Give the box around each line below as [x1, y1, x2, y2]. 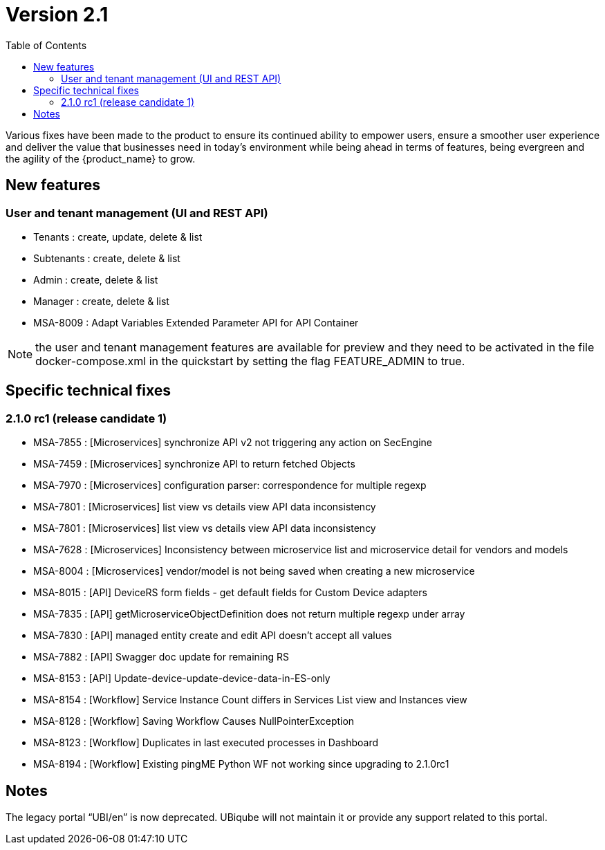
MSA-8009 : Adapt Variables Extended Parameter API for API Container [33, 316, 359, 329]
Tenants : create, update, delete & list [33, 230, 203, 243]
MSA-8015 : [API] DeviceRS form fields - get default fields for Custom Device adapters [33, 586, 427, 599]
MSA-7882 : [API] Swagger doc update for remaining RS [33, 651, 290, 663]
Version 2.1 [6, 3, 109, 26]
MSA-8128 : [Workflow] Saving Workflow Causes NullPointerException [33, 715, 355, 728]
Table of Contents [6, 39, 87, 51]
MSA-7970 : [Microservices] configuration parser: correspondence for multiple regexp [33, 479, 427, 492]
